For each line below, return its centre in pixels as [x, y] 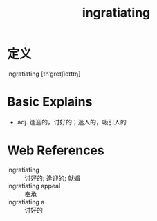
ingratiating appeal [34, 186]
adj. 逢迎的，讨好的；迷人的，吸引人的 [72, 122]
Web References [56, 150]
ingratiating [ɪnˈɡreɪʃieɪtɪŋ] [44, 74]
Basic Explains [50, 102]
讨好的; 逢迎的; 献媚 [53, 178]
